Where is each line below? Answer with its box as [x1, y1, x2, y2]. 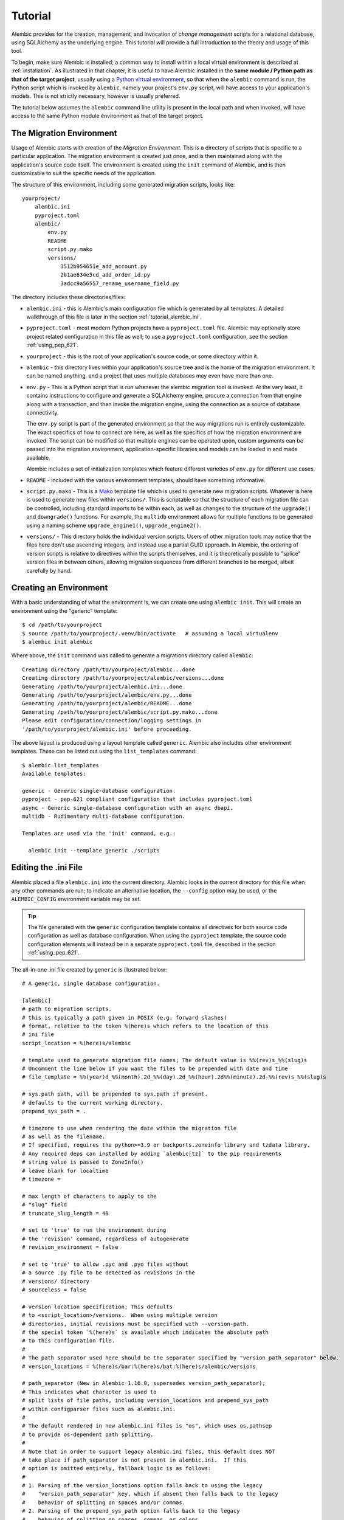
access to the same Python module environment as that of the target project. [11, 112, 204, 120]
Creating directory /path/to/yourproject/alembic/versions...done [22, 675, 224, 682]
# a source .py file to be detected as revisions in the [22, 1270, 196, 1276]
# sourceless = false [22, 1287, 86, 1293]
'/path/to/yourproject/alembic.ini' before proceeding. [22, 725, 192, 733]
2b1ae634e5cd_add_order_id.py [60, 271, 151, 278]
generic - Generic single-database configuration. [22, 787, 176, 794]
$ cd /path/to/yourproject [22, 621, 103, 629]
